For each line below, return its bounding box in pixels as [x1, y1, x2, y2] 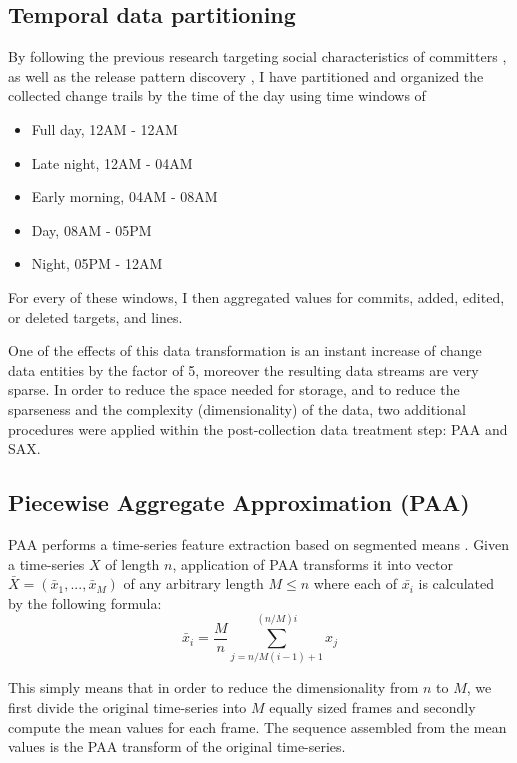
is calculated [418, 573, 495, 594]
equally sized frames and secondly [269, 697, 476, 717]
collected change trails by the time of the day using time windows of [8, 85, 426, 106]
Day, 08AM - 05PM [31, 219, 152, 240]
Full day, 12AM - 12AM [31, 118, 178, 139]
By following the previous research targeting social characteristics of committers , [8, 46, 507, 67]
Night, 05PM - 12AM [31, 253, 163, 274]
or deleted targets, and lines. [8, 306, 183, 327]
